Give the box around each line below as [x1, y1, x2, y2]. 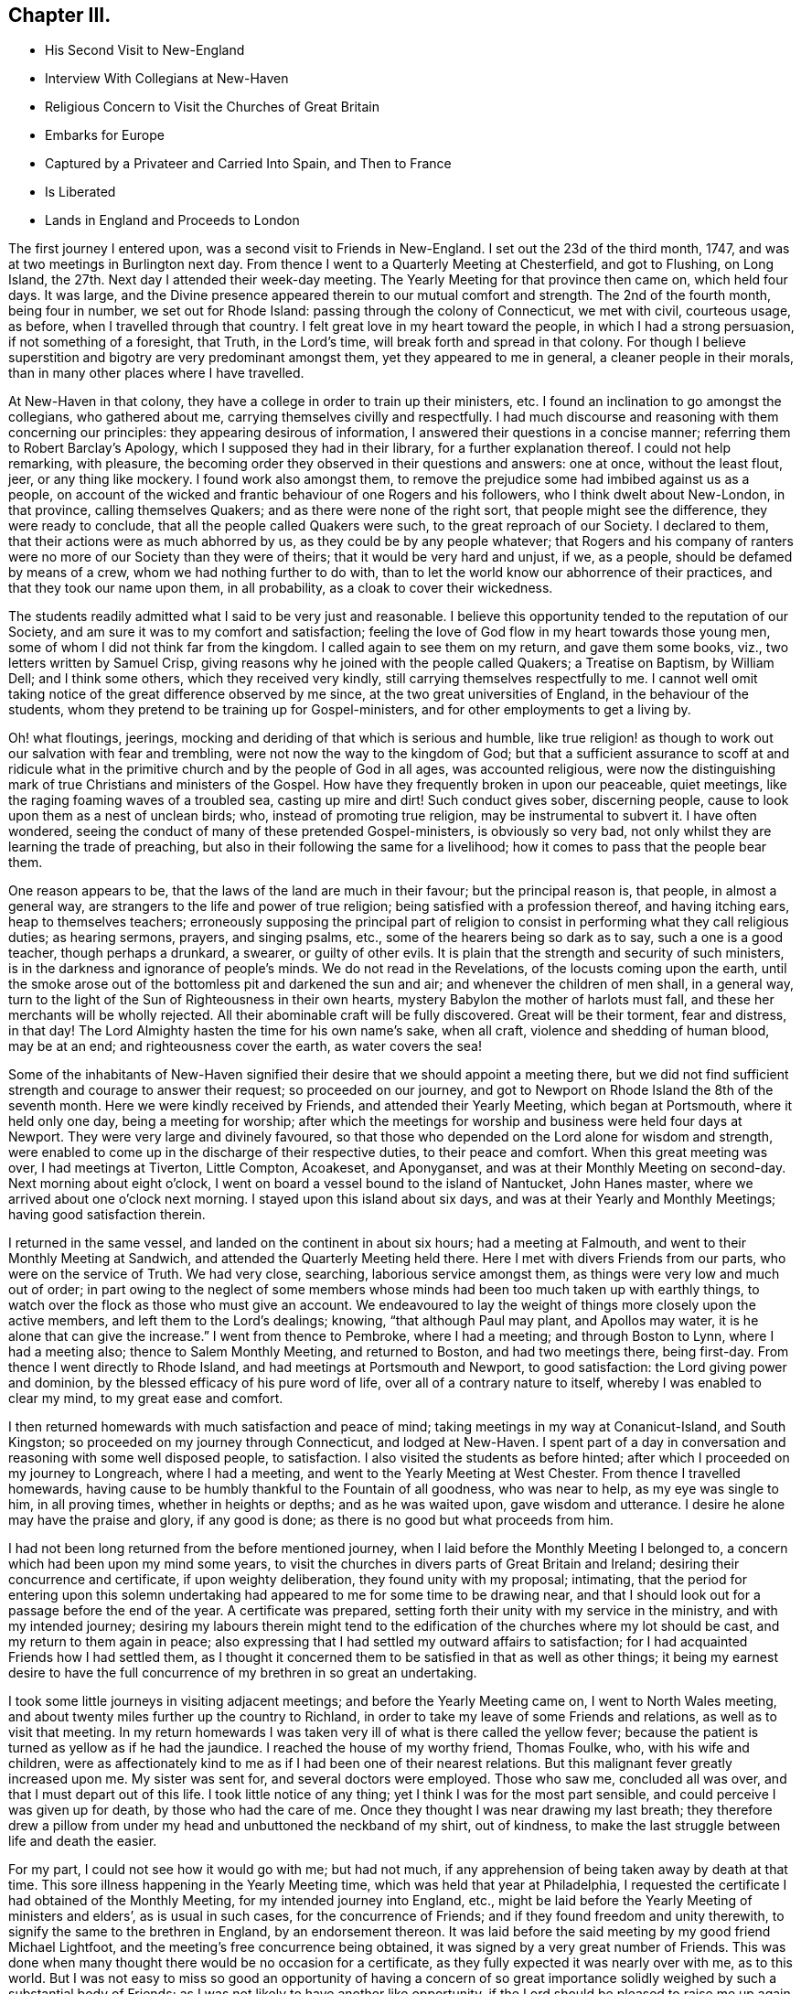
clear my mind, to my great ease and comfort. [8, 1390, 283, 1407]
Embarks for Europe [45, 127, 165, 144]
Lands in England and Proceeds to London [45, 212, 300, 229]
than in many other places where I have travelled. [8, 365, 304, 381]
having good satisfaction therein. [8, 1206, 206, 1223]
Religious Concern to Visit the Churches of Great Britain [45, 99, 379, 115]
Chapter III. [8, 4, 112, 27]
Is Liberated [45, 184, 116, 200]
